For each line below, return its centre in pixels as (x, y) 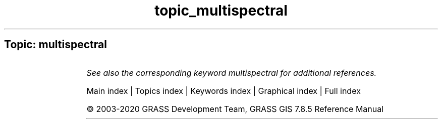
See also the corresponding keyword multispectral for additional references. (232, 73)
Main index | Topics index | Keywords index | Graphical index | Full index (224, 91)
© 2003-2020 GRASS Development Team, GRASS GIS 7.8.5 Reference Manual (235, 109)
